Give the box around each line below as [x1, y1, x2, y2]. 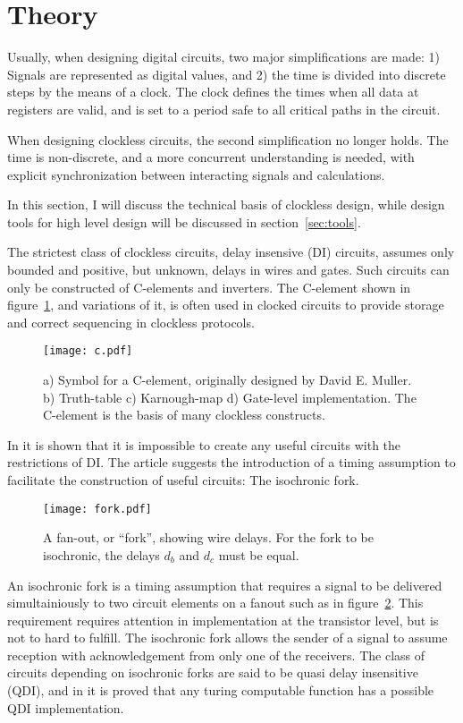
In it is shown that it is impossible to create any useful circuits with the [7, 435, 401, 454]
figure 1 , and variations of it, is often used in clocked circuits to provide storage [7, 295, 444, 314]
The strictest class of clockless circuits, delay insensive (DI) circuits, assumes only [7, 242, 455, 261]
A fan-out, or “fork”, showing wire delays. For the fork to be [43, 528, 375, 547]
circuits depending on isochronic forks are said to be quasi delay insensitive [7, 663, 418, 682]
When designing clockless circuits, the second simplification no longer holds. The [7, 130, 449, 149]
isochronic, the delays [43, 545, 160, 564]
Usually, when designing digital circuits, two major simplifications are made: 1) [7, 47, 440, 66]
